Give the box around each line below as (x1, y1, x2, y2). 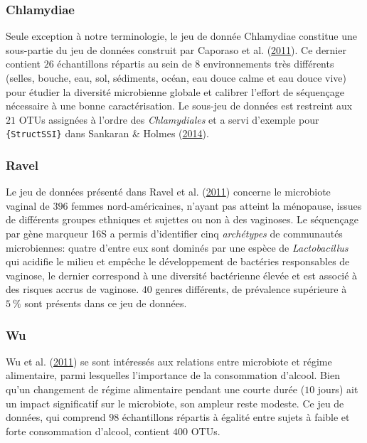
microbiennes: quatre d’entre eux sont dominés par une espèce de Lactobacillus (6, 240, 349, 255)
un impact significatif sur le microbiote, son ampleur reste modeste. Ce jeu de (6, 395, 344, 410)
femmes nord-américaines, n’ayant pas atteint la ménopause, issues (71, 198, 362, 213)
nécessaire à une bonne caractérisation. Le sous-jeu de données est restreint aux (6, 98, 353, 113)
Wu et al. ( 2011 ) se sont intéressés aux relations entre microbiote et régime (6, 353, 332, 368)
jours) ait (317, 382, 358, 396)
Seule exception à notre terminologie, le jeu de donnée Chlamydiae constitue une (6, 28, 358, 43)
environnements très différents (203, 56, 334, 71)
